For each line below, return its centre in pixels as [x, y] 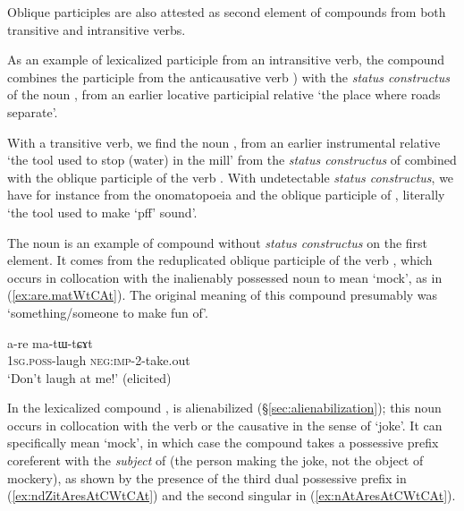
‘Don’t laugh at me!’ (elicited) [89, 377]
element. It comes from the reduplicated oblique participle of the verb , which [220, 260]
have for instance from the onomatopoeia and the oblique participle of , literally [226, 195]
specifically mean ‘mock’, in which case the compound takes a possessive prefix [223, 443]
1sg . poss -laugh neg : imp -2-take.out [99, 360]
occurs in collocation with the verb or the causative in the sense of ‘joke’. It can [225, 425]
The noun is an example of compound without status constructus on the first [218, 242]
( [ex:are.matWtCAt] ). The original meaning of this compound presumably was [223, 295]
